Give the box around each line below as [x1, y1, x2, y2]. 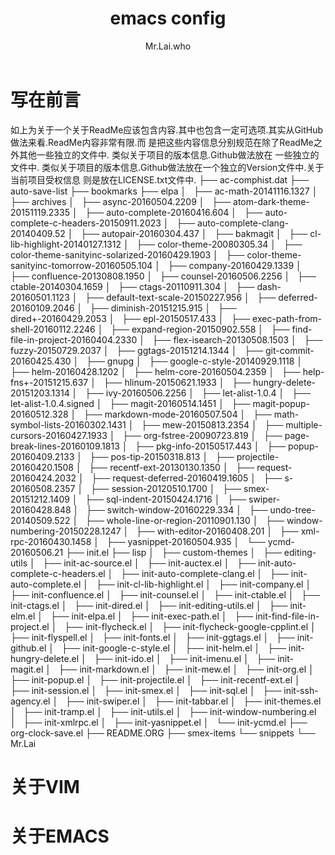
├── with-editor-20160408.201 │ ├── [136, 525, 299, 537]
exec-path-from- [252, 312, 322, 324]
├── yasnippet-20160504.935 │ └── [106, 535, 266, 547]
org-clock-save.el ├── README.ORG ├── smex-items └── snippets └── [10, 727, 316, 739]
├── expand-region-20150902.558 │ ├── [110, 323, 290, 335]
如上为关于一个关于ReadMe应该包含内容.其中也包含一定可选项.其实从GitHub [10, 123, 324, 136]
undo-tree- [269, 503, 316, 516]
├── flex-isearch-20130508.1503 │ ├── [151, 333, 323, 346]
